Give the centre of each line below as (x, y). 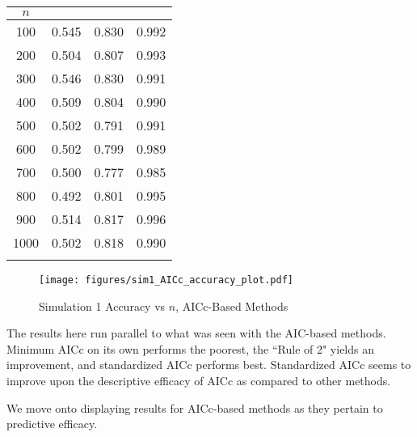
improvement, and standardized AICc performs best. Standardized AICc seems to (209, 365)
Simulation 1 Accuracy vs (102, 305)
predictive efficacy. (52, 424)
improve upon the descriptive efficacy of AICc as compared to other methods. (199, 381)
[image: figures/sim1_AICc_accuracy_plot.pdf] (166, 280)
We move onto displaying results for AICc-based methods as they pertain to (195, 407)
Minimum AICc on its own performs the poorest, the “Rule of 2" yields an (190, 348)
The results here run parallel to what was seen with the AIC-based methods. (196, 333)
